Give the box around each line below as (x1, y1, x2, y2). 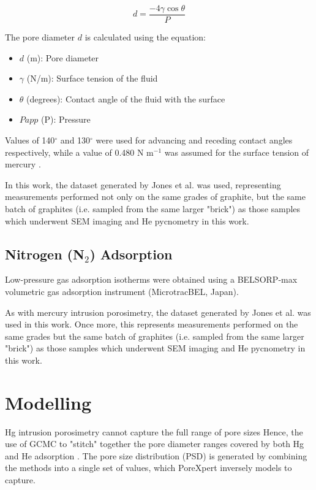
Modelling (5, 389, 92, 415)
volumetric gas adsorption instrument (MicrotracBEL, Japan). (5, 285, 239, 297)
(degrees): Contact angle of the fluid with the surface (26, 92, 225, 105)
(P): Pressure (40, 113, 91, 126)
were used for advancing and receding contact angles (96, 134, 293, 147)
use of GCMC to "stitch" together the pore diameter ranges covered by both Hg (5, 437, 304, 450)
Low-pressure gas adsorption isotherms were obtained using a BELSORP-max (5, 273, 298, 286)
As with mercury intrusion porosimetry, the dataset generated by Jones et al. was (5, 305, 311, 318)
